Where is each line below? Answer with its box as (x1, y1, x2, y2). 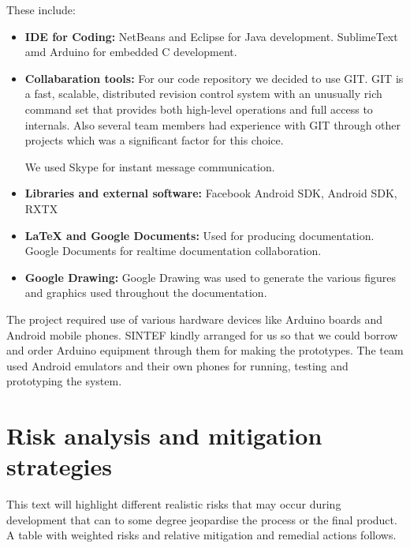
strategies (6, 450, 112, 482)
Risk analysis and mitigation (6, 419, 322, 452)
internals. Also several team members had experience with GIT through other (24, 116, 401, 133)
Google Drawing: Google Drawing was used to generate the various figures (24, 268, 397, 285)
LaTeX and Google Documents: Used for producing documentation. (24, 227, 375, 243)
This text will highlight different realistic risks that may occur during (6, 496, 341, 512)
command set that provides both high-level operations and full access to (24, 100, 373, 117)
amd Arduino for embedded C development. (24, 43, 237, 60)
